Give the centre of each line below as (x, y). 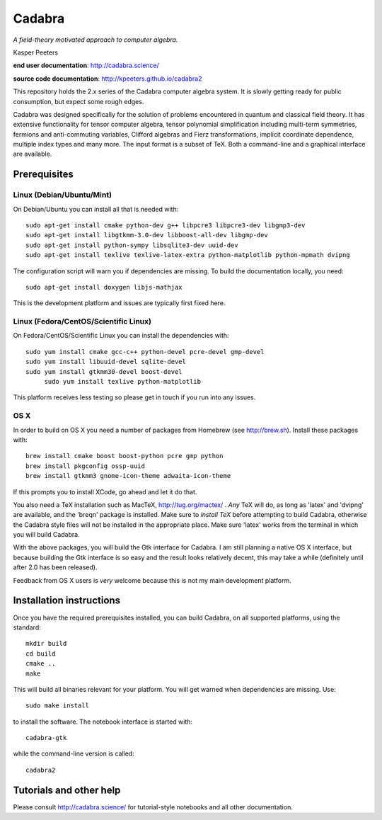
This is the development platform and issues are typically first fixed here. (119, 303)
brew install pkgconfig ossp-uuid (85, 466)
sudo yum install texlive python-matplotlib (123, 382)
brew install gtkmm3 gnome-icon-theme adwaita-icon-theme (128, 476)
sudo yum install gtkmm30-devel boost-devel (104, 371)
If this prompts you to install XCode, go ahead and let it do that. (105, 491)
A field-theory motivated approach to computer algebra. (95, 40)
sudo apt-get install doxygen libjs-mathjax (104, 287)
